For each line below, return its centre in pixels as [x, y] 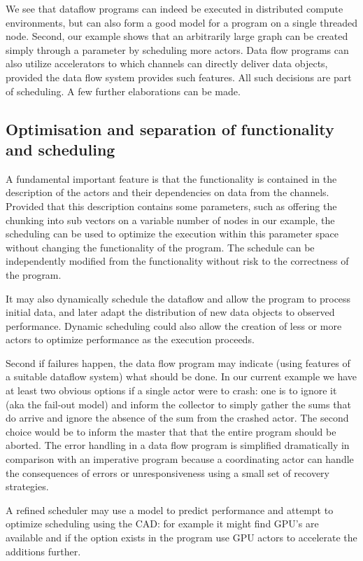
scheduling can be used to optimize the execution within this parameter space [172, 234]
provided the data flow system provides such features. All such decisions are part [179, 77]
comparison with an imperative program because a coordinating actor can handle [180, 459]
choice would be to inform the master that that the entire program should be [171, 431]
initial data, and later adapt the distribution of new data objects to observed [170, 312]
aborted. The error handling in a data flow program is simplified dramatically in [178, 445]
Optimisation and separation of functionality [170, 129]
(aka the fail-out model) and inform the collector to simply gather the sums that [178, 404]
